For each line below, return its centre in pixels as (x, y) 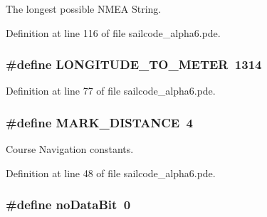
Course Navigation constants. (70, 149)
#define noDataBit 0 (68, 205)
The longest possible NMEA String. (84, 9)
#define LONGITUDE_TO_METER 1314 (134, 64)
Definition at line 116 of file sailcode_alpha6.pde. (113, 32)
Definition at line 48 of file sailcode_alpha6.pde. (111, 173)
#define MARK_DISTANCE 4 (99, 122)
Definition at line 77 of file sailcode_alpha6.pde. (111, 91)
